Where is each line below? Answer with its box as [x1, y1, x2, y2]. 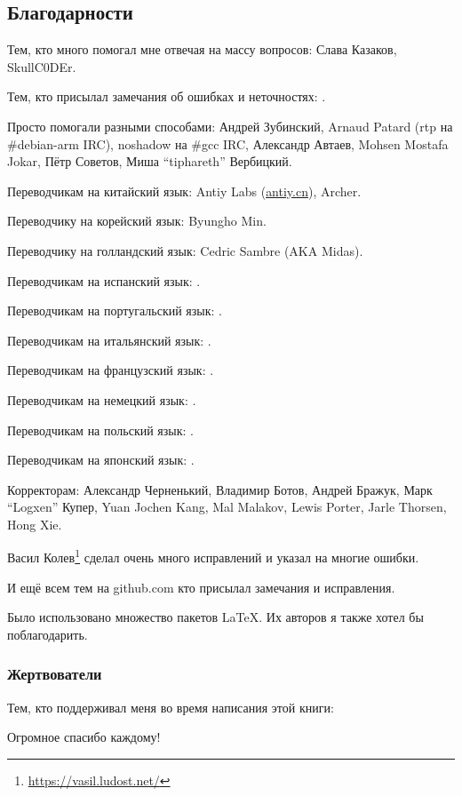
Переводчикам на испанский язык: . [7, 271, 201, 290]
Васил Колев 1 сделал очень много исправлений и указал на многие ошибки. [7, 545, 419, 567]
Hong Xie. [7, 514, 62, 533]
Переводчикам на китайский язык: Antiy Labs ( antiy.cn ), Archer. [7, 181, 362, 200]
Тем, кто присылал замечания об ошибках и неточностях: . [7, 87, 326, 106]
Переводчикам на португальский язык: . [7, 301, 222, 320]
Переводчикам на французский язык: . [7, 361, 214, 379]
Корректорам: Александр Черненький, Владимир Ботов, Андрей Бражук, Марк [7, 480, 433, 498]
